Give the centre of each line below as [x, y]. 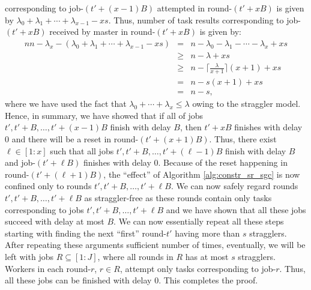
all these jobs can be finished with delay [78, 280]
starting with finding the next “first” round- [86, 233]
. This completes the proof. [208, 280]
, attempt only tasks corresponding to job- [198, 268]
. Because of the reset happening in [223, 162]
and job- [20, 162]
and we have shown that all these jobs [236, 209]
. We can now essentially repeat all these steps [199, 221]
